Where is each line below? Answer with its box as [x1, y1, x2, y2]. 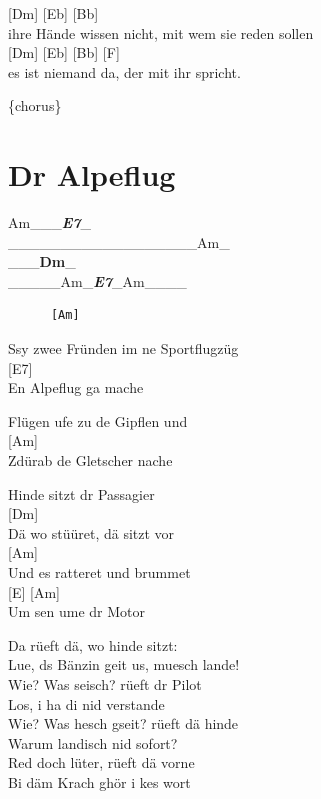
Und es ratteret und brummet [8, 562, 191, 582]
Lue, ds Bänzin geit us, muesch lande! [8, 654, 240, 675]
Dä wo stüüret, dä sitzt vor [8, 522, 175, 543]
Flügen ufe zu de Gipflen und [8, 410, 188, 431]
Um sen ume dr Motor [8, 601, 146, 622]
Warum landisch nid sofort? [8, 732, 178, 753]
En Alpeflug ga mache [8, 377, 144, 398]
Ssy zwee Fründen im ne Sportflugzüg [8, 338, 239, 359]
